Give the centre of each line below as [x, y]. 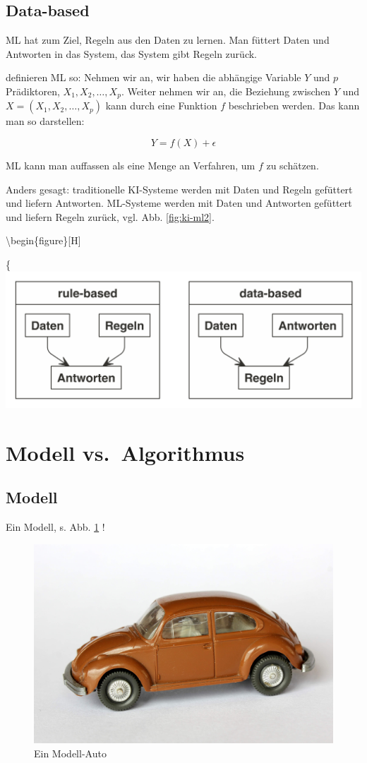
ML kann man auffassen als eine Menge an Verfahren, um [131, 166]
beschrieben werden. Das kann [294, 106]
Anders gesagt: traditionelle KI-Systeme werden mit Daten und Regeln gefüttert [179, 189]
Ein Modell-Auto [70, 753]
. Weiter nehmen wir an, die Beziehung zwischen [226, 91]
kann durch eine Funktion [161, 106]
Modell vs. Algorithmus [125, 452]
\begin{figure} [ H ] [43, 240]
